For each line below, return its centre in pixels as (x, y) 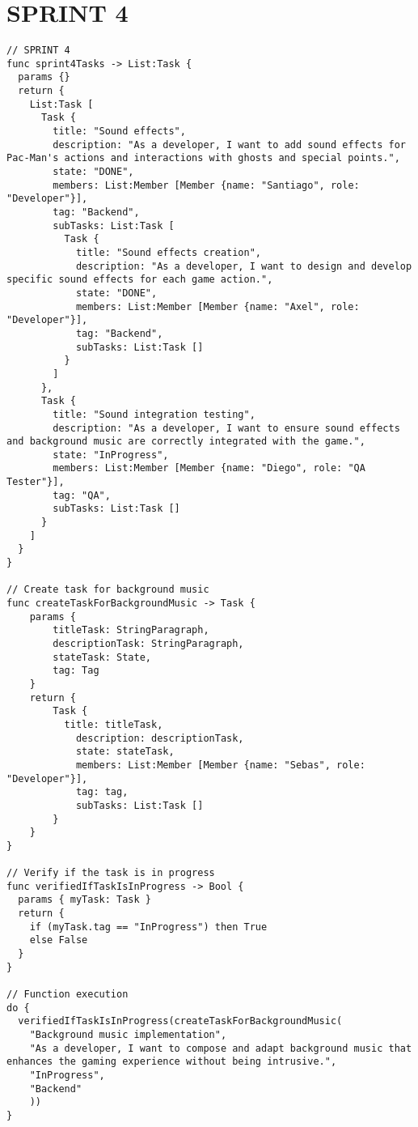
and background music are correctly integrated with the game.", (186, 442)
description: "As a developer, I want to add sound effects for (229, 145)
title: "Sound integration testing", (154, 414)
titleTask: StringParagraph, (131, 630)
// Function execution (68, 995)
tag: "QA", (82, 495)
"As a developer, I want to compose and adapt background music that (221, 1048)
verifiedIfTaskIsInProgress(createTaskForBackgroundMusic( (180, 1021)
